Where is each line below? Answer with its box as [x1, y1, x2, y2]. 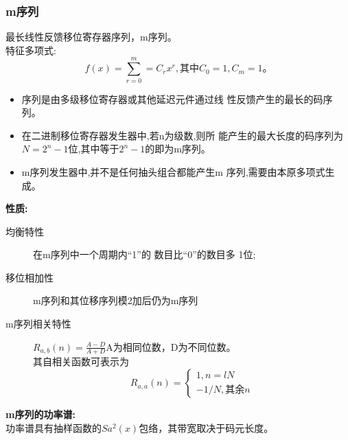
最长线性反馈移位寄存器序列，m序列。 [5, 30, 177, 44]
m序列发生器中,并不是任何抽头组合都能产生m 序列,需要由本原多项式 [21, 164, 325, 178]
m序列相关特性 [5, 316, 71, 331]
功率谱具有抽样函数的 [5, 420, 102, 435]
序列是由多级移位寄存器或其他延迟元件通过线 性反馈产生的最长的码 [21, 91, 323, 106]
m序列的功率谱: [5, 407, 76, 421]
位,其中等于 [68, 141, 119, 156]
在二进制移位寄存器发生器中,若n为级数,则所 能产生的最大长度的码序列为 [21, 128, 344, 142]
